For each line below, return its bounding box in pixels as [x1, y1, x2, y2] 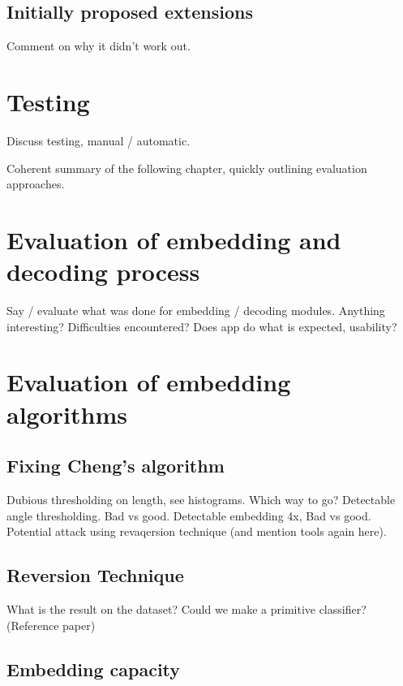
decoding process [6, 255, 200, 288]
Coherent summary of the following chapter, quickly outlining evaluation [6, 159, 367, 176]
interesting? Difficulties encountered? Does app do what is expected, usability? [6, 317, 397, 334]
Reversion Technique [6, 563, 184, 588]
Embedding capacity [6, 656, 181, 681]
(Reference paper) [6, 616, 96, 633]
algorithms [6, 397, 127, 430]
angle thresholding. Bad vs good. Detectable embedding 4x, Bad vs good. [6, 507, 371, 524]
